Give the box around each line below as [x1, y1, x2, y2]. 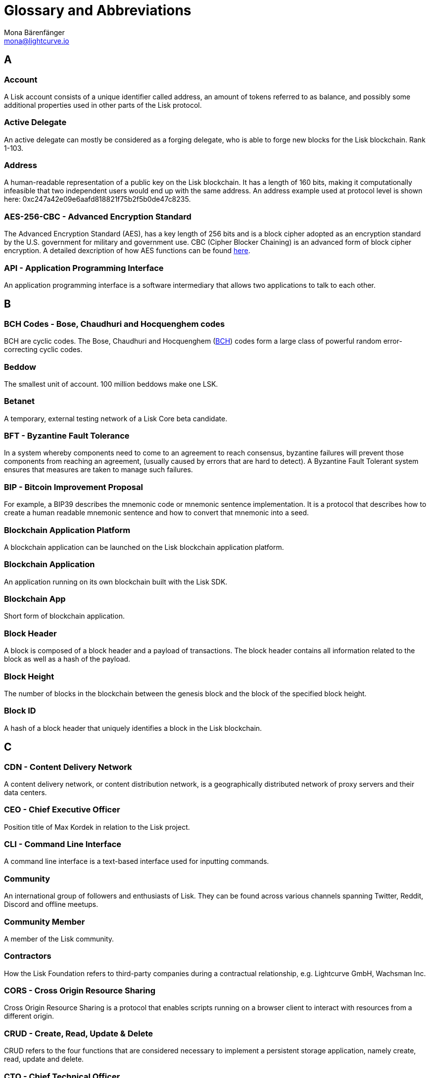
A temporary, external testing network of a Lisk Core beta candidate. [4, 414, 228, 423]
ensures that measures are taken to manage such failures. [4, 465, 193, 474]
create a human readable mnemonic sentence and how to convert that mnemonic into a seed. [4, 508, 309, 517]
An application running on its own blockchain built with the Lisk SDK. [4, 577, 228, 586]
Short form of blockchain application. [4, 612, 125, 621]
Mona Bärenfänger [4, 28, 65, 37]
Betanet [4, 396, 35, 406]
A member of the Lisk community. [4, 934, 114, 943]
